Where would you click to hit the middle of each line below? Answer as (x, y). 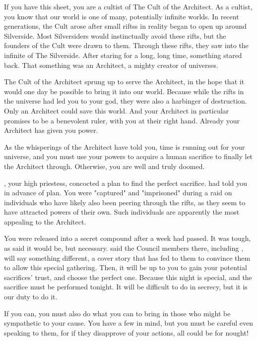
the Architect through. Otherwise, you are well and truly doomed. (104, 166)
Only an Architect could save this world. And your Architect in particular (117, 110)
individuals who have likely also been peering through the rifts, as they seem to (125, 202)
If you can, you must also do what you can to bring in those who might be (117, 313)
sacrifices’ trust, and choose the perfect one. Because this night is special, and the (128, 277)
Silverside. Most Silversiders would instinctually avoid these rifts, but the (115, 35)
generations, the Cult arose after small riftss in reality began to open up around (126, 26)
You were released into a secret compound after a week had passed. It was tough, (128, 238)
